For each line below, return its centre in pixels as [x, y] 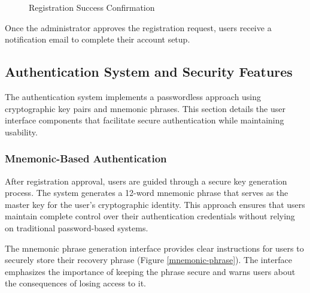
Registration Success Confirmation [92, 7]
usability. [21, 132]
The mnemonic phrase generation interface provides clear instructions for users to [154, 248]
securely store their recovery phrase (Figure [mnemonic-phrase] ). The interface [148, 260]
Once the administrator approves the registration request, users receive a [138, 27]
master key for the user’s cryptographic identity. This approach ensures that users [155, 204]
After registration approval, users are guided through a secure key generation [146, 181]
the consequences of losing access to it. [75, 283]
